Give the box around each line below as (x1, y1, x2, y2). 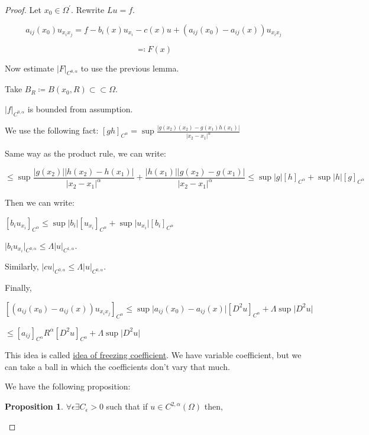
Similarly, (5, 260, 39, 272)
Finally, (5, 281, 32, 294)
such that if (106, 400, 148, 413)
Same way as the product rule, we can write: (5, 147, 166, 160)
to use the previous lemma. (80, 61, 179, 74)
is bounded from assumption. (27, 103, 133, 115)
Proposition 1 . (5, 400, 63, 413)
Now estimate (5, 61, 54, 74)
